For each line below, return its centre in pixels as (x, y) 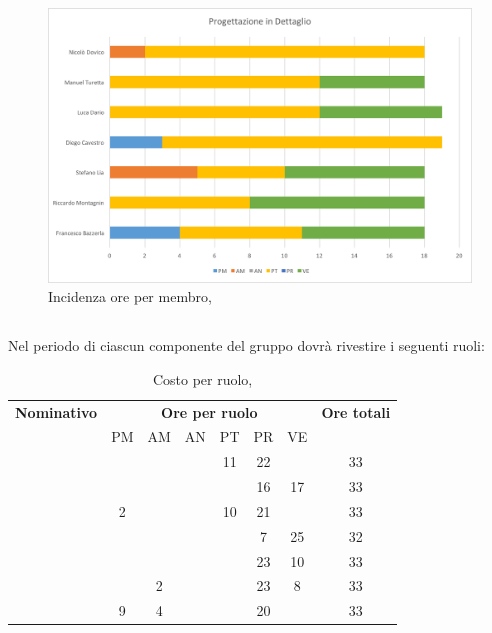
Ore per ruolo (209, 411)
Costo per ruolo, (202, 378)
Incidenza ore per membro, (130, 296)
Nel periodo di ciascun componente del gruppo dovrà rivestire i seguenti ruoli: (246, 345)
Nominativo (56, 411)
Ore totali (356, 411)
